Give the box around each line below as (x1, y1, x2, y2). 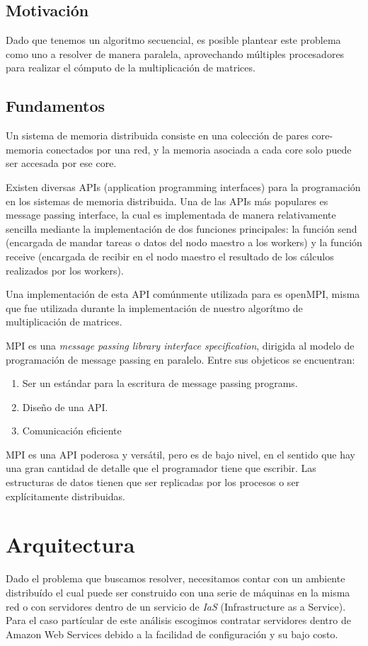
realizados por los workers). (6, 263, 124, 277)
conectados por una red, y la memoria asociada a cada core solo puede (46, 142, 352, 156)
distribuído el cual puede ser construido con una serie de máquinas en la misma (6, 584, 350, 599)
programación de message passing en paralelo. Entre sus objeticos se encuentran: (6, 352, 355, 367)
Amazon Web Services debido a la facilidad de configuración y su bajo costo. (6, 626, 338, 641)
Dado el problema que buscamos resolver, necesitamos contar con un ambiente (6, 571, 345, 586)
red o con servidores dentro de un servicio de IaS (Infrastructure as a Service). (6, 599, 346, 613)
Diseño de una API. (22, 399, 108, 414)
